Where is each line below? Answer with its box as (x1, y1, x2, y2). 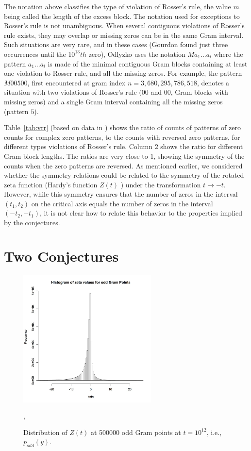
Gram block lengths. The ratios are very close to (4, 150, 148, 161)
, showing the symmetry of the (153, 150, 245, 161)
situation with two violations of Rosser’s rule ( (4, 87, 142, 97)
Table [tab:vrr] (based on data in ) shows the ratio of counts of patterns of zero (4, 122, 241, 133)
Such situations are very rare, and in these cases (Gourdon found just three (4, 39, 228, 50)
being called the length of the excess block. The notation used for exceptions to (4, 11, 240, 21)
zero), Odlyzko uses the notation (88, 49, 185, 59)
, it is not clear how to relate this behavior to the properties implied (40, 208, 242, 218)
